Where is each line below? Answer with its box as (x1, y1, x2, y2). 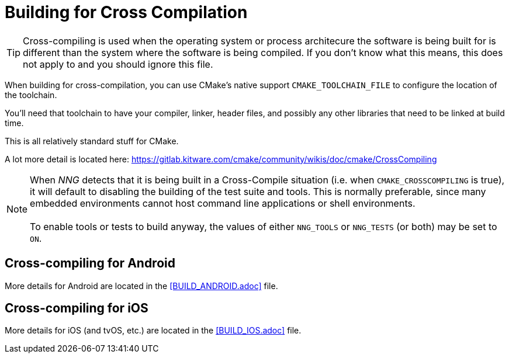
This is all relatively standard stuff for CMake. (5, 135, 179, 146)
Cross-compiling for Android (5, 256, 175, 271)
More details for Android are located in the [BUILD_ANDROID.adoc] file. (5, 280, 278, 291)
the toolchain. (5, 89, 57, 100)
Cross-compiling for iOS (5, 301, 148, 316)
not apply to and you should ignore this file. (23, 58, 213, 70)
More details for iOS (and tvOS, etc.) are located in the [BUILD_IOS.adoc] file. (5, 325, 302, 336)
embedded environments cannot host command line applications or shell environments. (30, 197, 415, 209)
